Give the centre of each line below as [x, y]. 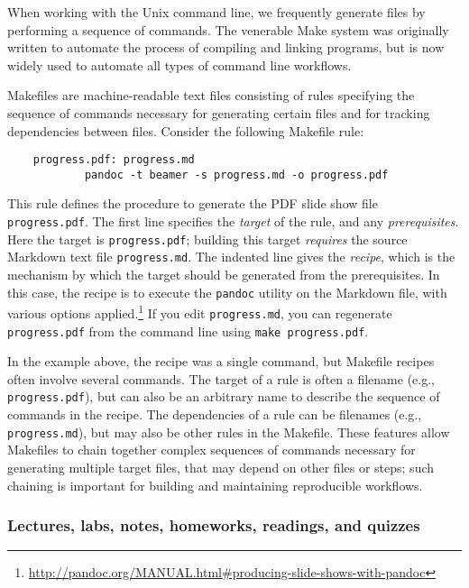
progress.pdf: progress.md [114, 160]
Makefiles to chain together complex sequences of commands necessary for [212, 450]
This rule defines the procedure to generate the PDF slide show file [193, 203]
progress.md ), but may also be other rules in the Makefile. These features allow [229, 432]
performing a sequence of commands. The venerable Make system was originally [228, 29]
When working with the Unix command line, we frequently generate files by [216, 12]
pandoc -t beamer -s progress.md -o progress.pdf [236, 175]
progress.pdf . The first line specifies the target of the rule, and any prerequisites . [233, 221]
